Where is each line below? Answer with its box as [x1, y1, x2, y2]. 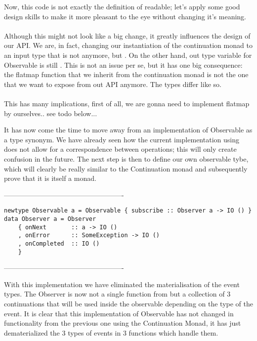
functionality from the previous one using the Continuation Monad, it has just [4, 318, 241, 328]
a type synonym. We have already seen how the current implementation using [4, 134, 239, 144]
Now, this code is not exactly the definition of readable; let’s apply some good [4, 1, 240, 11]
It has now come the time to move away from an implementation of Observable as [4, 125, 253, 135]
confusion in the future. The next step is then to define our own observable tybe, [4, 153, 249, 164]
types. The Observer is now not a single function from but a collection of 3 [4, 289, 231, 299]
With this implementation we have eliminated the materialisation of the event [4, 279, 240, 289]
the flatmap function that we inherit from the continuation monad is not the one [4, 69, 249, 80]
